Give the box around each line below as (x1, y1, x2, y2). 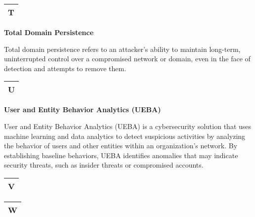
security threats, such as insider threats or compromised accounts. (4, 160, 204, 170)
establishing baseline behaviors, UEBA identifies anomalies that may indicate (4, 150, 238, 160)
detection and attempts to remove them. (4, 63, 127, 73)
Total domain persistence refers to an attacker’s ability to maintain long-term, (4, 43, 241, 54)
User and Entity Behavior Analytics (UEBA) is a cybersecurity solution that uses (4, 121, 252, 131)
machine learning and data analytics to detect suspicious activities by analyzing (4, 130, 246, 141)
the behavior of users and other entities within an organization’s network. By (4, 140, 238, 151)
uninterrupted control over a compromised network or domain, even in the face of (4, 53, 251, 64)
